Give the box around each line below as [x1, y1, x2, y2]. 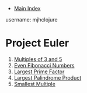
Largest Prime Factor [13, 68, 65, 75]
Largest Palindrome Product [13, 74, 82, 81]
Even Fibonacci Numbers [13, 62, 75, 69]
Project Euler [5, 37, 69, 50]
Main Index [13, 5, 41, 12]
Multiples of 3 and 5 [13, 55, 62, 63]
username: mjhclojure [5, 16, 58, 23]
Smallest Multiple [13, 80, 56, 87]
